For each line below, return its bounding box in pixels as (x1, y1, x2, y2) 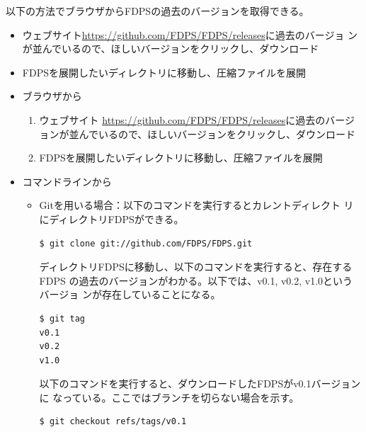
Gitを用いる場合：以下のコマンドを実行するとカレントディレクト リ (39, 198, 354, 212)
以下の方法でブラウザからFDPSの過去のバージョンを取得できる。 (6, 4, 309, 18)
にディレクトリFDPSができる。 (39, 211, 184, 226)
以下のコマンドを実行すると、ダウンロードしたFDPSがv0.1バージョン (39, 376, 361, 391)
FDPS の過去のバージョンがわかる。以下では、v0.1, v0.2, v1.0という (39, 273, 353, 288)
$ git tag (39, 313, 86, 324)
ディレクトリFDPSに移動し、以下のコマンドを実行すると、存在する (39, 259, 353, 274)
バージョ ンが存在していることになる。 (39, 287, 221, 302)
